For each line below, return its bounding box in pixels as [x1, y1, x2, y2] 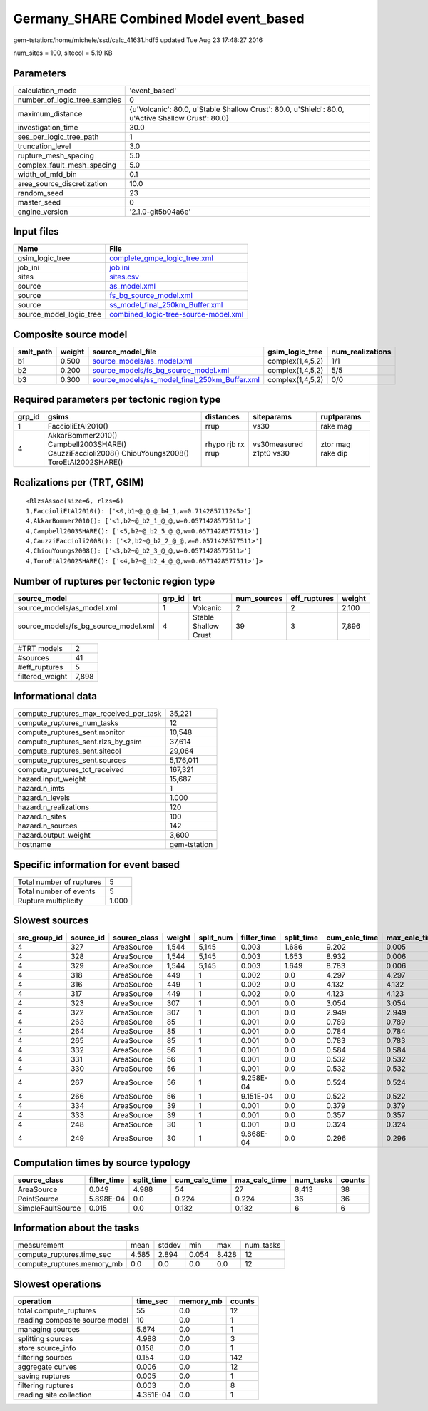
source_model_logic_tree [17, 309, 101, 319]
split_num [198, 933, 233, 943]
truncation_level [17, 141, 71, 151]
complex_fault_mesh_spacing [17, 160, 117, 170]
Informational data [13, 690, 98, 702]
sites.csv [109, 272, 139, 282]
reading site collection [17, 1390, 92, 1400]
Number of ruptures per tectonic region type [13, 575, 215, 588]
